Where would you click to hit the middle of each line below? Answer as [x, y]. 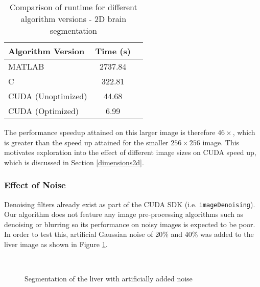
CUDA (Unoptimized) [48, 96]
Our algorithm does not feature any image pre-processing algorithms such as [124, 214]
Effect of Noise [35, 185]
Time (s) [113, 51]
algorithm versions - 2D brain [74, 19]
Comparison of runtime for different [74, 7]
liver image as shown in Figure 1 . [56, 244]
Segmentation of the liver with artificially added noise [109, 279]
